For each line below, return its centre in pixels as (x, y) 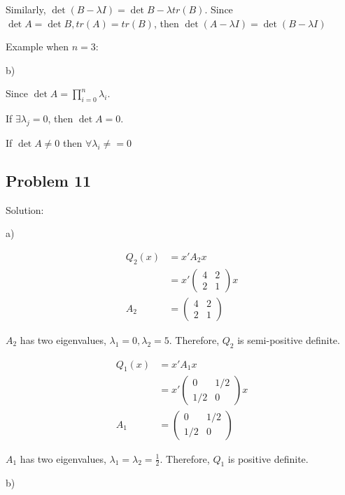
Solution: (25, 209)
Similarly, (26, 9)
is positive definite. (268, 458)
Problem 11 (49, 180)
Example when (37, 46)
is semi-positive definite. (289, 339)
